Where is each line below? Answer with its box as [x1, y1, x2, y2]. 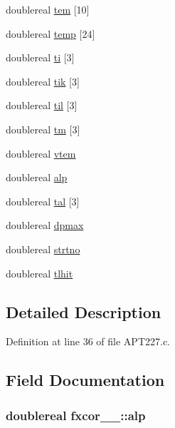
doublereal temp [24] [6, 26, 95, 41]
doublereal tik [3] [6, 73, 80, 88]
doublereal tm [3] [6, 121, 80, 136]
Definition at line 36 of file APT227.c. [6, 334, 171, 349]
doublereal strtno [6, 241, 80, 256]
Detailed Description [6, 300, 161, 322]
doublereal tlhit [6, 265, 73, 280]
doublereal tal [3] [6, 193, 80, 208]
